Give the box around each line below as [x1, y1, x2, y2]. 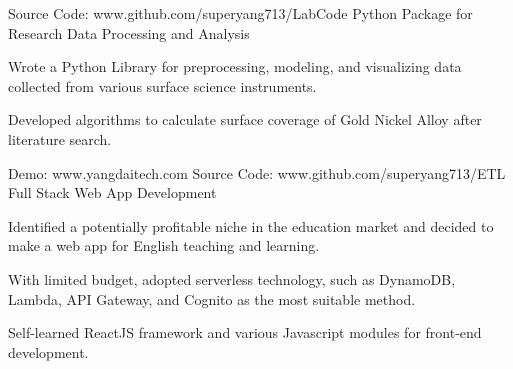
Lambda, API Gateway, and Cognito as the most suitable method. [8, 288, 416, 309]
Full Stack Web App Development [8, 182, 217, 203]
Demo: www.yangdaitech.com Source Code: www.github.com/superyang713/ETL [8, 162, 506, 183]
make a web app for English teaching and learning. [8, 235, 320, 256]
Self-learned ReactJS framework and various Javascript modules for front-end [8, 322, 482, 343]
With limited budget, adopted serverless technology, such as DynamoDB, [8, 268, 456, 289]
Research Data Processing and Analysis [8, 22, 250, 43]
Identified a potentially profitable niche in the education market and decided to [8, 215, 494, 236]
